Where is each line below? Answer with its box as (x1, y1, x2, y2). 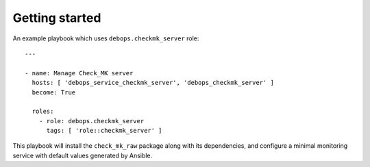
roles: (32, 107, 54, 116)
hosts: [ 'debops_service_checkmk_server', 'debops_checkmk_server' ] (32, 79, 274, 87)
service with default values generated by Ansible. (12, 151, 153, 159)
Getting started (12, 10, 101, 25)
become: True (32, 88, 76, 96)
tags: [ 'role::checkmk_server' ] (46, 127, 162, 135)
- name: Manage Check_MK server (25, 69, 134, 77)
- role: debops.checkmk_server (38, 117, 145, 125)
